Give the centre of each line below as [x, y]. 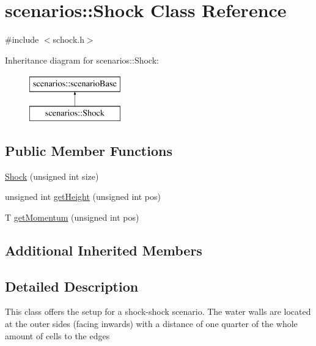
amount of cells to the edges [57, 335]
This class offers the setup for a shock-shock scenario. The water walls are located [158, 311]
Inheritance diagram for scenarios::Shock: [82, 60]
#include [22, 39]
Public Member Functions [89, 150]
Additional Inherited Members [104, 250]
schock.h [68, 39]
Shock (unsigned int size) [52, 176]
